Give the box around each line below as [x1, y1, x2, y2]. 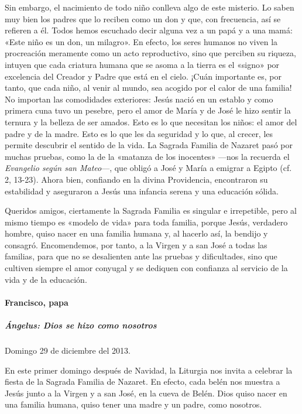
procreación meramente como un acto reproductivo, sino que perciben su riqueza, [5, 47, 296, 59]
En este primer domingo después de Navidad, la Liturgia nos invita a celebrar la [5, 364, 293, 376]
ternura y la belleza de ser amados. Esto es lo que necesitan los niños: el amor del [5, 115, 297, 128]
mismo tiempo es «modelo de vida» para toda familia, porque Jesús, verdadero [5, 215, 288, 228]
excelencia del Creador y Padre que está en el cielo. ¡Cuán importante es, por [5, 70, 282, 82]
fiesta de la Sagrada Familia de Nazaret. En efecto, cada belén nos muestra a [5, 375, 280, 388]
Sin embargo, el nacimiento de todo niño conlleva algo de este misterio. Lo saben [5, 1, 294, 13]
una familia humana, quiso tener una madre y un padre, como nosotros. [5, 398, 262, 410]
